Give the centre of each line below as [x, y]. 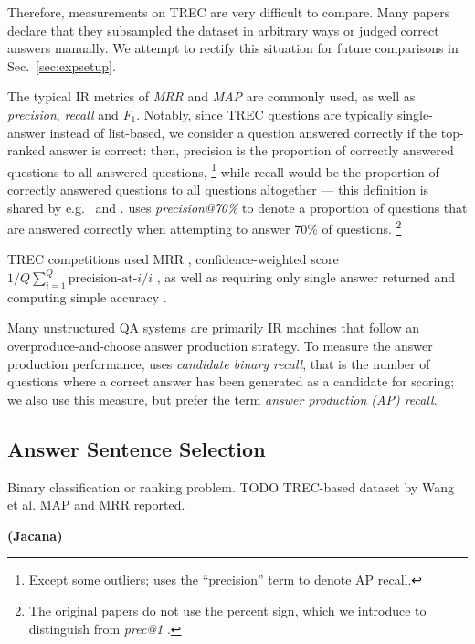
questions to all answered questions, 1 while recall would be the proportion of [223, 170]
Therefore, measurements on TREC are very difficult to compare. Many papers [229, 12]
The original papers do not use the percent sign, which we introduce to [227, 610]
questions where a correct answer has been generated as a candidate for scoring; [231, 381]
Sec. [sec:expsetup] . [62, 65]
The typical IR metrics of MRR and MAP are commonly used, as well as [211, 96]
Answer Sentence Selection [137, 448]
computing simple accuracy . [87, 296]
